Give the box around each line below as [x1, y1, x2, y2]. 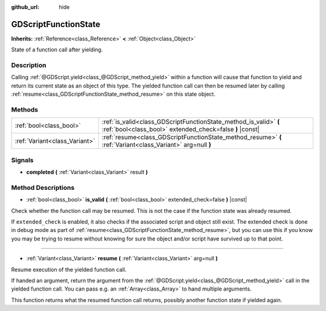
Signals [11, 155, 34, 164]
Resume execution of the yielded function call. [11, 266, 127, 273]
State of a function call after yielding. [11, 46, 103, 54]
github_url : [11, 4, 39, 10]
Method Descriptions [11, 183, 75, 192]
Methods [11, 105, 39, 114]
